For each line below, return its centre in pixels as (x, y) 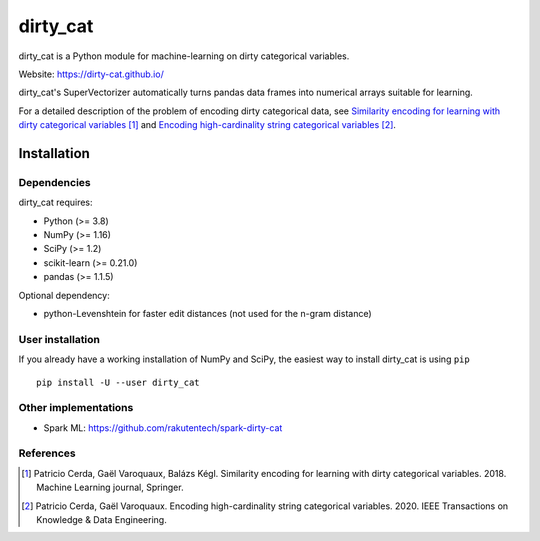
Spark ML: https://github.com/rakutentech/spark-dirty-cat (163, 427)
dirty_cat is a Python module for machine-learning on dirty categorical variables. (184, 56)
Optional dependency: (64, 295)
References (47, 453)
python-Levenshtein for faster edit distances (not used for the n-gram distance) (207, 313)
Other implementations (76, 408)
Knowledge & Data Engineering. (101, 519)
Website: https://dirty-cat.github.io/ (91, 74)
